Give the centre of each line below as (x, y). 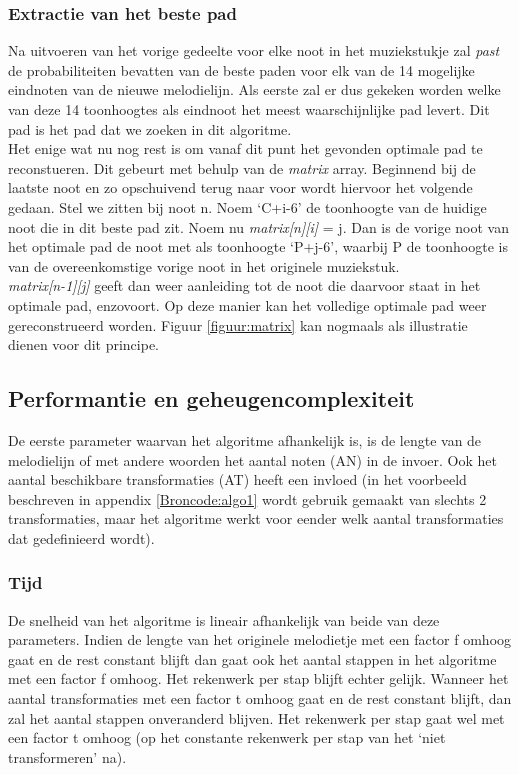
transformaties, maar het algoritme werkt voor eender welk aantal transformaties (256, 518)
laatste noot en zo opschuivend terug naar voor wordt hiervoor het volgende (240, 187)
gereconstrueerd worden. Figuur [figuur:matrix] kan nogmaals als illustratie (238, 324)
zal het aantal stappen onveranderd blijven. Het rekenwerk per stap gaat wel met (256, 717)
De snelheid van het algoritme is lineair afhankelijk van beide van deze (224, 619)
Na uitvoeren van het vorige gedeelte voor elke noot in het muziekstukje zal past (254, 50)
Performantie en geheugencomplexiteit (211, 398)
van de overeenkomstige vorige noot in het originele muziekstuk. (204, 265)
